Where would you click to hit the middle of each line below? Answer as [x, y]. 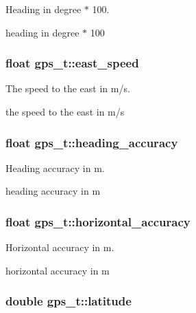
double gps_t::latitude [69, 301]
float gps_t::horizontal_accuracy [98, 221]
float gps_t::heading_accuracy [92, 142]
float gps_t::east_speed [72, 63]
